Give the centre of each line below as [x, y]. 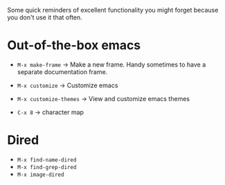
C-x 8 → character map [51, 112]
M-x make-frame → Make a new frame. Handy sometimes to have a [111, 64]
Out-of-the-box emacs [74, 45]
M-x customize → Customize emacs [67, 85]
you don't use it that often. [45, 17]
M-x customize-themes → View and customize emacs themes [103, 98]
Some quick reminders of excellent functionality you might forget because [113, 10]
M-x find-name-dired [47, 160]
